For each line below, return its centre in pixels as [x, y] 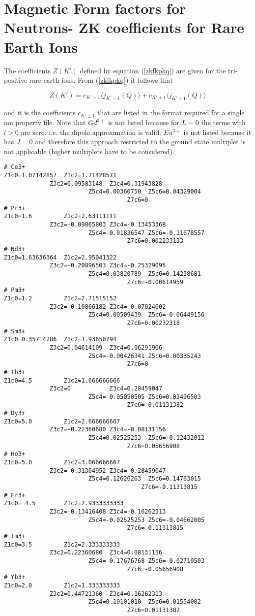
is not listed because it [217, 132]
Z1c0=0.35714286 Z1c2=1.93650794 [60, 340]
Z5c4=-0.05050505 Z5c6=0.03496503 [144, 397]
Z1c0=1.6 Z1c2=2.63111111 [60, 216]
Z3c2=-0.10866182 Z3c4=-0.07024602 [108, 307]
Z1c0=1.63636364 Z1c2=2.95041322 [60, 257]
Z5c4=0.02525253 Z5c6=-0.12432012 [146, 438]
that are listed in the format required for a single [171, 113]
